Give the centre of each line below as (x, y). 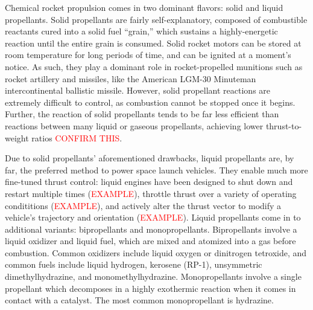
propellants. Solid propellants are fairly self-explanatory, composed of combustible (156, 19)
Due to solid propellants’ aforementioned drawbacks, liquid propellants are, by (150, 158)
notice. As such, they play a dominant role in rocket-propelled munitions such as (154, 66)
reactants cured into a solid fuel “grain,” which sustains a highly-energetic (141, 31)
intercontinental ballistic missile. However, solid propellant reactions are (138, 90)
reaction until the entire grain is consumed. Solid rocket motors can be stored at (153, 43)
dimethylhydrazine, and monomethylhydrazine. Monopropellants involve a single (153, 276)
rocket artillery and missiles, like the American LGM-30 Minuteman (131, 78)
